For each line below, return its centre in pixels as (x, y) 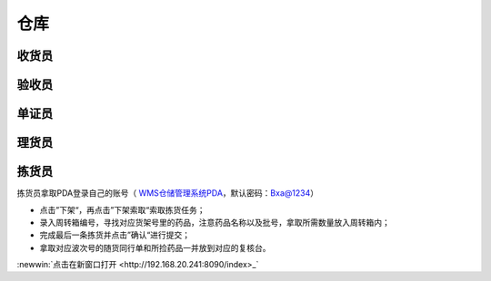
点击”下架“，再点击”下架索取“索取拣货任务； (122, 209)
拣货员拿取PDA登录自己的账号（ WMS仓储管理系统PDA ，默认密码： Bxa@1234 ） (167, 193)
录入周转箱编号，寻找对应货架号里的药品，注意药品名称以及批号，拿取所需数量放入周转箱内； (215, 222)
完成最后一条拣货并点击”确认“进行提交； (115, 235)
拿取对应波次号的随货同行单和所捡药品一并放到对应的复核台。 (155, 247)
